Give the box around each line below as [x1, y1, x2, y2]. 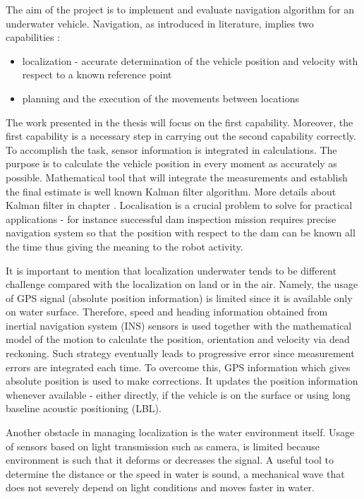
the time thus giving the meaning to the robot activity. [6, 239, 243, 253]
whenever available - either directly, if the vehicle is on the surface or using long [6, 387, 351, 402]
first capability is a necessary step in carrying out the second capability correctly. [6, 128, 356, 143]
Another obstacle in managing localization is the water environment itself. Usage [6, 425, 355, 440]
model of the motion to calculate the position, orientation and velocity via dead [6, 332, 350, 347]
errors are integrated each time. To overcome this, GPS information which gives [6, 359, 351, 374]
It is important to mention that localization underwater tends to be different [6, 263, 336, 277]
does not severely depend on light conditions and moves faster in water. [6, 480, 315, 495]
